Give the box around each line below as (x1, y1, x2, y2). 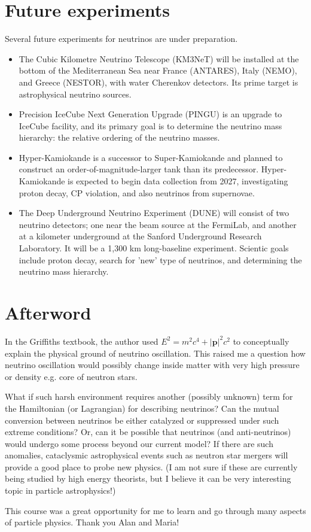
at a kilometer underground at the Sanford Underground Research (19, 230, 262, 242)
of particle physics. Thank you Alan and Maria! (5, 516, 179, 528)
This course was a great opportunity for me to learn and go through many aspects (5, 504, 306, 516)
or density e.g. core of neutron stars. (5, 370, 138, 382)
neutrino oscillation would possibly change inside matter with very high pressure (5, 358, 300, 371)
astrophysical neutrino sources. (19, 87, 132, 100)
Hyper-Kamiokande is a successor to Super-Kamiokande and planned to (19, 151, 283, 163)
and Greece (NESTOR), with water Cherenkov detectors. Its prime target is (19, 75, 298, 88)
